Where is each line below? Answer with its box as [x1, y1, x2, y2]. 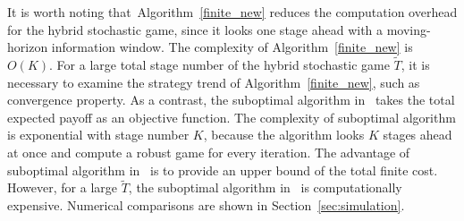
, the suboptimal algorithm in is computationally [128, 178, 402, 197]
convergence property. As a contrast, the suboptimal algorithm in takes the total [7, 90, 455, 109]
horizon [7, 38, 48, 56]
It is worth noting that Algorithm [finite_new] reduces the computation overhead [7, 3, 458, 21]
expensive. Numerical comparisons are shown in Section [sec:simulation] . [7, 195, 405, 214]
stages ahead [383, 125, 452, 144]
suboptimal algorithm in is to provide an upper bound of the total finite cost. [7, 160, 438, 179]
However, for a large [7, 178, 117, 197]
